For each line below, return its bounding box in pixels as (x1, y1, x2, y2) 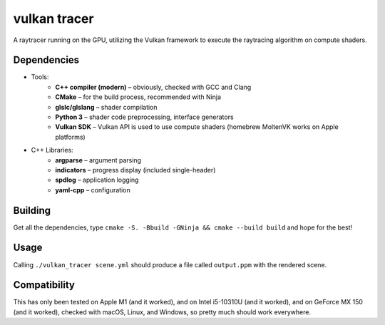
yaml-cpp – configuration (55, 185, 131, 194)
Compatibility (13, 279, 75, 292)
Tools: (31, 73, 49, 81)
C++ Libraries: (31, 146, 74, 155)
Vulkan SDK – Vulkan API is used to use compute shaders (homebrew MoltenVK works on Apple (55, 123, 339, 131)
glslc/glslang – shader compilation (55, 103, 158, 111)
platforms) (55, 133, 86, 141)
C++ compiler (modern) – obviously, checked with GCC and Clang (55, 83, 252, 91)
